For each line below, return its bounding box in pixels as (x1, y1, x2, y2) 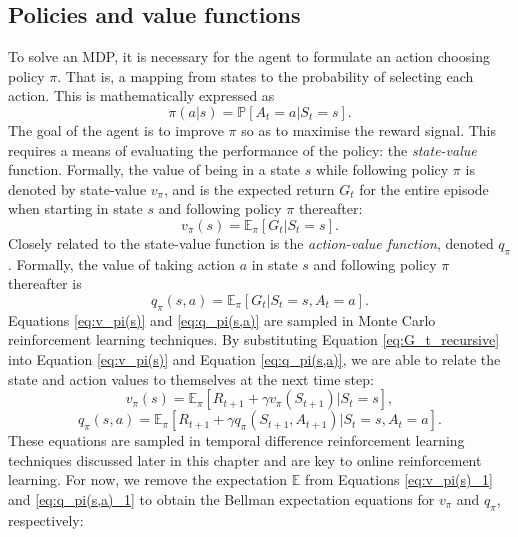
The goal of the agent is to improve (8, 119, 224, 140)
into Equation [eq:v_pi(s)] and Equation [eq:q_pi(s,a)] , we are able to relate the (8, 348, 501, 369)
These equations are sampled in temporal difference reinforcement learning (8, 430, 465, 451)
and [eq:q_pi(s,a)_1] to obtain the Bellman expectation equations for (8, 488, 435, 509)
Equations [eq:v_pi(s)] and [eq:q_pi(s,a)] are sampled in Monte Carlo (8, 309, 436, 330)
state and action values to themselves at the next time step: (8, 368, 374, 389)
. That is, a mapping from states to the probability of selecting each (57, 65, 474, 86)
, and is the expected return (163, 178, 335, 199)
